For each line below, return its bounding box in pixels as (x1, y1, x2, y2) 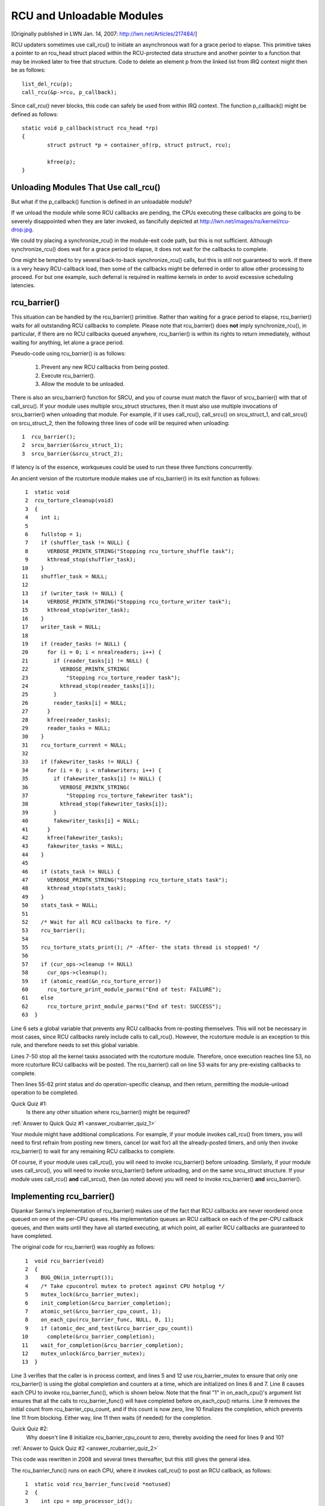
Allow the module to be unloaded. (41, 380, 125, 388)
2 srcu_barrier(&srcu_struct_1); (22, 442, 123, 449)
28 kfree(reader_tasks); (22, 716, 111, 723)
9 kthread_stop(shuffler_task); (25, 556, 137, 563)
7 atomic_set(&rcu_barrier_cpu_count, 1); (25, 1308, 162, 1315)
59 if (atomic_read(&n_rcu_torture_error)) (22, 978, 162, 984)
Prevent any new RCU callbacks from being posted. (41, 363, 169, 370)
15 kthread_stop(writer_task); (22, 607, 130, 614)
